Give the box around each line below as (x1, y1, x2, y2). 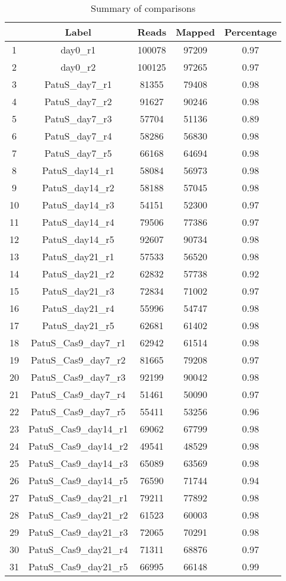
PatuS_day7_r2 (44, 94, 112, 108)
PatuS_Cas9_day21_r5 (28, 560, 128, 573)
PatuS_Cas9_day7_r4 (31, 387, 126, 401)
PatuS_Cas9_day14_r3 (28, 456, 128, 470)
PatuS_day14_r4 (42, 215, 115, 229)
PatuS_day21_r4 (42, 301, 115, 315)
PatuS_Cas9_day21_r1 (28, 491, 128, 504)
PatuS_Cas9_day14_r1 (28, 422, 128, 435)
